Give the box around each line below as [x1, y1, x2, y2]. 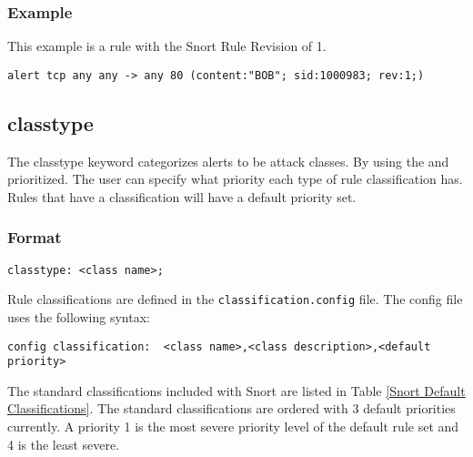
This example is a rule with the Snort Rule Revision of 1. [7, 36, 327, 56]
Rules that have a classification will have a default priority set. [7, 187, 357, 206]
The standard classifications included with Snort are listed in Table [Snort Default [7, 381, 466, 400]
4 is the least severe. [7, 434, 120, 453]
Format [7, 226, 62, 249]
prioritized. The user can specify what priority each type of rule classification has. [7, 169, 463, 188]
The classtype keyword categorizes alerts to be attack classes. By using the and [7, 151, 449, 170]
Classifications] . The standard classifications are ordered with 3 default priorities [7, 399, 456, 418]
